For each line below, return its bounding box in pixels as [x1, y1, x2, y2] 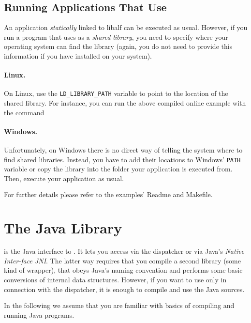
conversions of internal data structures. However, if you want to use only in [4, 274, 227, 284]
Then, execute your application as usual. [4, 173, 124, 183]
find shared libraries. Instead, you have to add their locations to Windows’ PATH [4, 154, 241, 164]
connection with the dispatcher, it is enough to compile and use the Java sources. [4, 284, 245, 294]
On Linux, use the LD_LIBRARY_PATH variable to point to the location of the [4, 88, 228, 98]
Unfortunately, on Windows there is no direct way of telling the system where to [4, 145, 243, 155]
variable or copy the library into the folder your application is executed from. [4, 164, 233, 174]
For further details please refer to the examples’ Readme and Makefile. [4, 189, 213, 200]
